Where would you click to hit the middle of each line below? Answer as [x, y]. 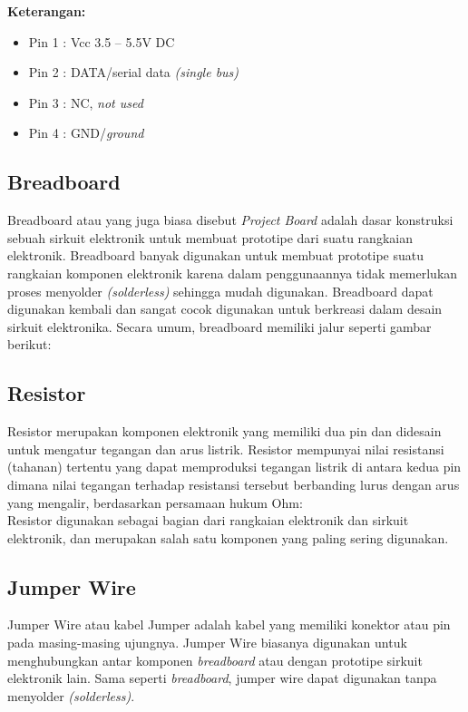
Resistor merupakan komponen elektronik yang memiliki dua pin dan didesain [224, 431]
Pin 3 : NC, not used [86, 102]
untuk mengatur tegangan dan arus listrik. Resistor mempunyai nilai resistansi [226, 449]
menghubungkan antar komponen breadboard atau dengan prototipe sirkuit [215, 660]
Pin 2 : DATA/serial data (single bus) [134, 72]
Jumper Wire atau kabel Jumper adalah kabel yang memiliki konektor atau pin [229, 624]
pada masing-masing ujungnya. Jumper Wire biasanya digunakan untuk [207, 643]
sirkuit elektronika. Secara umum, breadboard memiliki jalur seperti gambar [219, 326]
